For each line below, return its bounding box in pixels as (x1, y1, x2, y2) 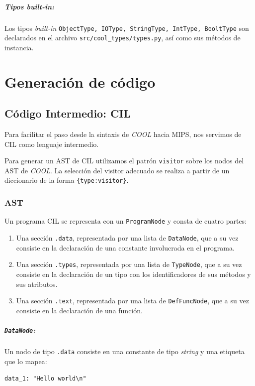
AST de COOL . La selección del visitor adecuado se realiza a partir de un (4, 165, 230, 175)
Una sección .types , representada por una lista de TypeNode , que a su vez (16, 259, 242, 269)
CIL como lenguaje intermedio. (4, 138, 99, 149)
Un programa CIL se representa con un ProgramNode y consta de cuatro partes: (4, 216, 247, 226)
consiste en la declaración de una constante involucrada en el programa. (16, 242, 235, 253)
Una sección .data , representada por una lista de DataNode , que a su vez (16, 233, 239, 243)
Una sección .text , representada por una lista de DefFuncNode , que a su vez (16, 295, 249, 306)
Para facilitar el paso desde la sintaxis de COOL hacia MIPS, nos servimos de (4, 129, 242, 139)
